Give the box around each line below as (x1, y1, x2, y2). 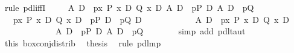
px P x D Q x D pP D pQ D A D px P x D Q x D (13, 13, 290, 25)
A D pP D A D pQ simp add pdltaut (55, 25, 246, 37)
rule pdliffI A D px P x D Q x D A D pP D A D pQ (4, 1, 254, 13)
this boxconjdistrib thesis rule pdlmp (4, 36, 161, 49)
